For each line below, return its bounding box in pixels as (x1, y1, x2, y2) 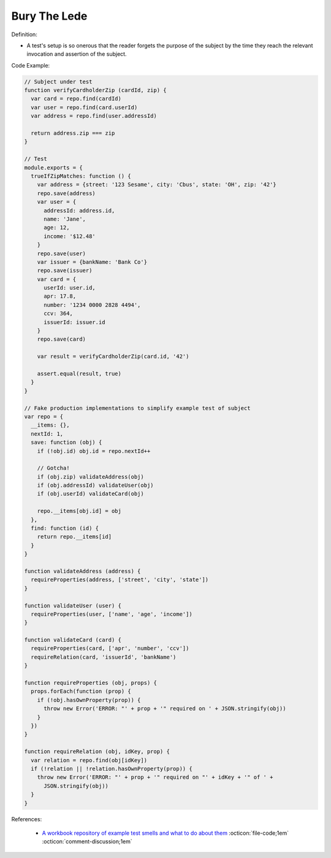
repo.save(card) (37, 336, 86, 343)
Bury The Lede (11, 9, 88, 23)
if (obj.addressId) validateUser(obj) (37, 482, 154, 489)
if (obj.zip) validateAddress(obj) (37, 473, 144, 480)
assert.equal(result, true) (37, 370, 122, 377)
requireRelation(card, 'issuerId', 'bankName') (31, 654, 177, 660)
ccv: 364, (44, 310, 74, 317)
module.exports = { (24, 164, 83, 171)
